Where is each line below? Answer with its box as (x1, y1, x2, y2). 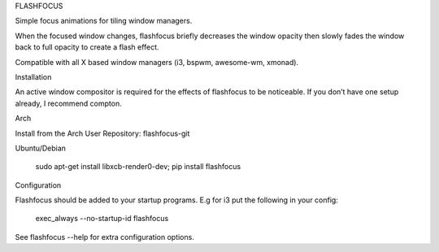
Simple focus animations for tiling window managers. (15, 16, 193, 26)
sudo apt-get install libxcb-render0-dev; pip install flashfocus (35, 162, 241, 172)
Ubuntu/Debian (15, 143, 67, 153)
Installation (15, 72, 52, 81)
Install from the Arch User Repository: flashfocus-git (15, 128, 190, 138)
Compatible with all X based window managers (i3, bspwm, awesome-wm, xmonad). (15, 57, 299, 67)
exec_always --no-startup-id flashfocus (35, 214, 169, 224)
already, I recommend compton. (15, 98, 122, 108)
